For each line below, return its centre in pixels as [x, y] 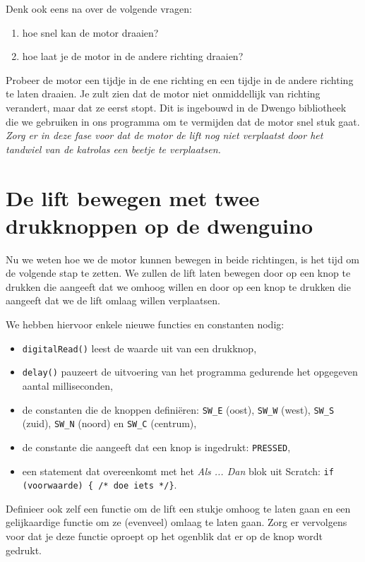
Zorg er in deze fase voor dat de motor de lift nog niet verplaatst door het [164, 135]
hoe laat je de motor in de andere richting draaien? [133, 56]
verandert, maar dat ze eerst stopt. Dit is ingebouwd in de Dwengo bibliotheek [176, 107]
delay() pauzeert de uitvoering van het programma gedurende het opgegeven [190, 372]
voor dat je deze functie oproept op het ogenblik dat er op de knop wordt [164, 536]
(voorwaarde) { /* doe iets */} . [100, 485]
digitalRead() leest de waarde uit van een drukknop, [139, 348]
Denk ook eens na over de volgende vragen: [99, 8]
